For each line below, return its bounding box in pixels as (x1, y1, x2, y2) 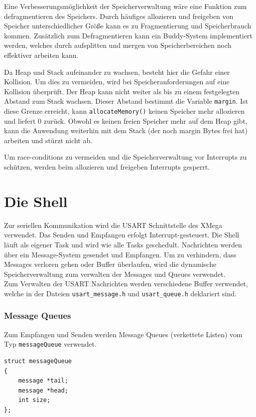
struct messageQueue (4, 358, 72, 365)
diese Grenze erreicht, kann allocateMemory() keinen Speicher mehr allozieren (4, 106, 245, 116)
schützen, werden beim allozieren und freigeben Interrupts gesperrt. (4, 162, 210, 172)
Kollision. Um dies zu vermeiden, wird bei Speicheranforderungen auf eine (4, 76, 230, 87)
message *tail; (18, 377, 68, 385)
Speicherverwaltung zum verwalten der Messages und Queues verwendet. (4, 268, 226, 279)
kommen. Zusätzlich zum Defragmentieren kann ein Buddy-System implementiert (4, 30, 253, 40)
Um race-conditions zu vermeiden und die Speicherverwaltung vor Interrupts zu (4, 152, 247, 162)
